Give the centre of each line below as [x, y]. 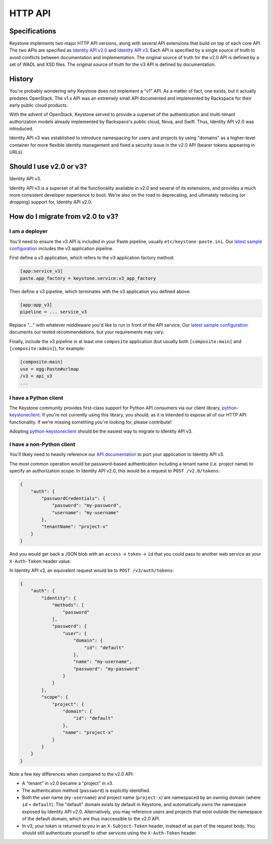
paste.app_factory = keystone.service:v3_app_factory [88, 278]
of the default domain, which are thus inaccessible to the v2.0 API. [91, 819]
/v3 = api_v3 [36, 376]
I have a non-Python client [42, 444]
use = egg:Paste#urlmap [50, 369]
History [21, 79]
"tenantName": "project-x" [75, 527]
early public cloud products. [39, 105]
